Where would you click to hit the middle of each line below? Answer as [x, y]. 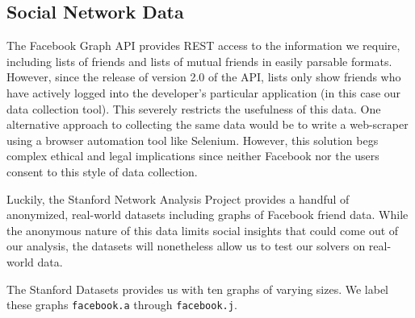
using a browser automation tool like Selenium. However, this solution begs [193, 140]
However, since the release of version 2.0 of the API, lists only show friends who [204, 77]
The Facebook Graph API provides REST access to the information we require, [203, 45]
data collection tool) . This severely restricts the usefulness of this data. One [194, 108]
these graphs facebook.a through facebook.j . [122, 305]
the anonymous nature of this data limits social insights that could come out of [203, 230]
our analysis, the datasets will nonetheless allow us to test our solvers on [186, 246]
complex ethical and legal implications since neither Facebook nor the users [193, 156]
